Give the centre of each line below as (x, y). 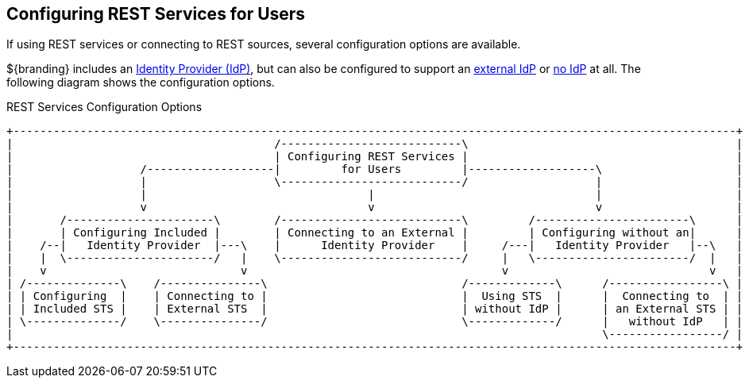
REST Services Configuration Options (104, 107)
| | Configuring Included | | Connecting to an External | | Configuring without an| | (375, 233)
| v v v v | (375, 271)
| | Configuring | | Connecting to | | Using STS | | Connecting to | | (375, 296)
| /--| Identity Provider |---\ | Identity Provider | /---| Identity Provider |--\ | (375, 246)
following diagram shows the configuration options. (141, 83)
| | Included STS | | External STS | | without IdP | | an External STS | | (375, 309)
